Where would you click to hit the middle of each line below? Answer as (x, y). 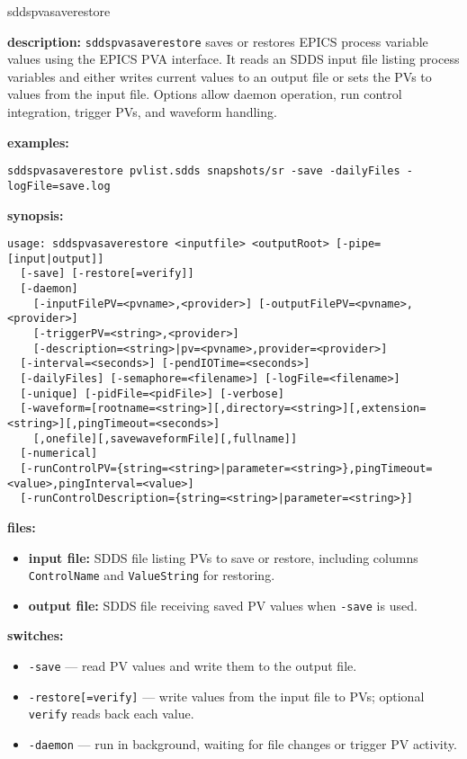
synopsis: (36, 214)
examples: (38, 142)
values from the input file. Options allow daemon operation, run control (205, 94)
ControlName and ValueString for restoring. (152, 575)
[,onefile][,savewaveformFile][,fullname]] (165, 438)
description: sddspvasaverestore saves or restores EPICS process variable (218, 41)
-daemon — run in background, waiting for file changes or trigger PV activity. (242, 744)
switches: (36, 635)
